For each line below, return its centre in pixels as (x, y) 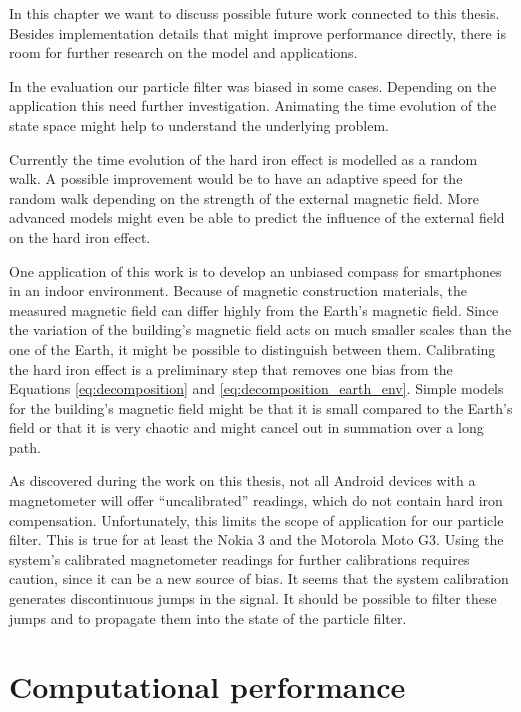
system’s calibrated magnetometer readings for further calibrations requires (239, 558)
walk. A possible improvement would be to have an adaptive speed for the (236, 178)
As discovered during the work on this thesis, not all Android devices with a (242, 480)
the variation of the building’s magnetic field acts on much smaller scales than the (260, 329)
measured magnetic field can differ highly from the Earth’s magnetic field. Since (254, 309)
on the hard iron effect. (80, 236)
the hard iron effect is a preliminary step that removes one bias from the (231, 368)
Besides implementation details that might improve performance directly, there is (257, 32)
